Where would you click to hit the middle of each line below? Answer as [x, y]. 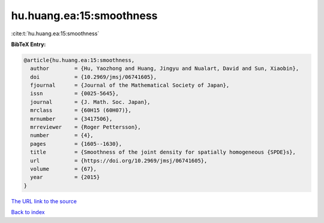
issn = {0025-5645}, [75, 94]
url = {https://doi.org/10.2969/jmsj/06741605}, [119, 161]
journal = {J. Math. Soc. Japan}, [90, 102]
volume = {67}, [64, 169]
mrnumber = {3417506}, [71, 119]
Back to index [28, 212]
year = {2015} [65, 177]
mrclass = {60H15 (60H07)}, [81, 110]
